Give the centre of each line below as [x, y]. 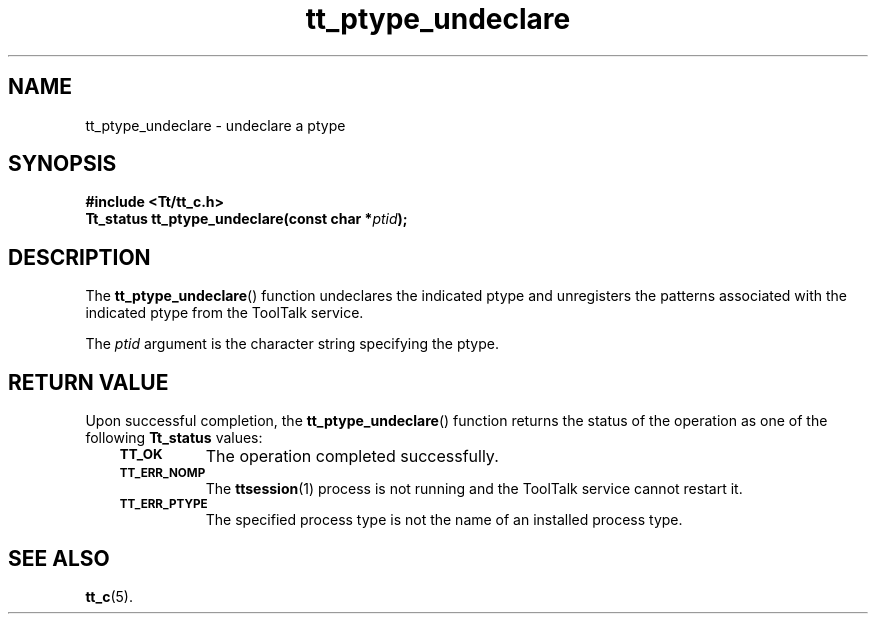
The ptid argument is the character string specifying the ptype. [292, 344]
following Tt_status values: [174, 438]
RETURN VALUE [88, 382]
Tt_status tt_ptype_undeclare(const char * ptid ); [246, 219]
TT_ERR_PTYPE [163, 504]
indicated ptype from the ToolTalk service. [224, 313]
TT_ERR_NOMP [162, 473]
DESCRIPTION [79, 257]
